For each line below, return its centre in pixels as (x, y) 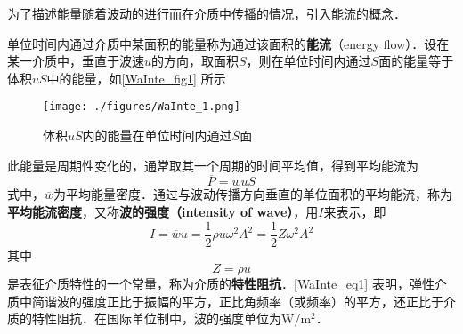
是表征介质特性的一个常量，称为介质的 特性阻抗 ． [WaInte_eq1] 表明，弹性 (221, 284)
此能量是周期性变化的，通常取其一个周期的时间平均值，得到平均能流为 (213, 165)
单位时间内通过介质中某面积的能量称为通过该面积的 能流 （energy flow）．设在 (228, 43)
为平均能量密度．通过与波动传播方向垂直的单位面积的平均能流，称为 (253, 194)
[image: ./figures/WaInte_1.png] (142, 107)
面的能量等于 (416, 61)
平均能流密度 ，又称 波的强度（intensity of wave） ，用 (163, 212)
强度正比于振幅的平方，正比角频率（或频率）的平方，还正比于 (262, 301)
